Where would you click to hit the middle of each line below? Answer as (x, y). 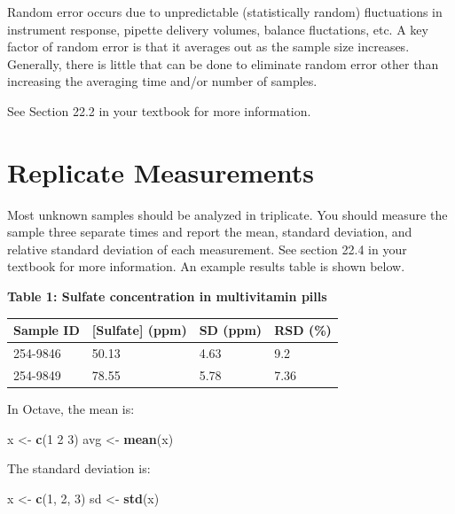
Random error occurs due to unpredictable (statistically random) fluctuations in (225, 12)
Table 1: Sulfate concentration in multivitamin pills (167, 296)
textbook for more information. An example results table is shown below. (206, 266)
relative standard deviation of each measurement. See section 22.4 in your (207, 249)
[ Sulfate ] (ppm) (139, 330)
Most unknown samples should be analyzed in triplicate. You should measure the (227, 214)
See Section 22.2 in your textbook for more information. (159, 110)
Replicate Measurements (161, 171)
